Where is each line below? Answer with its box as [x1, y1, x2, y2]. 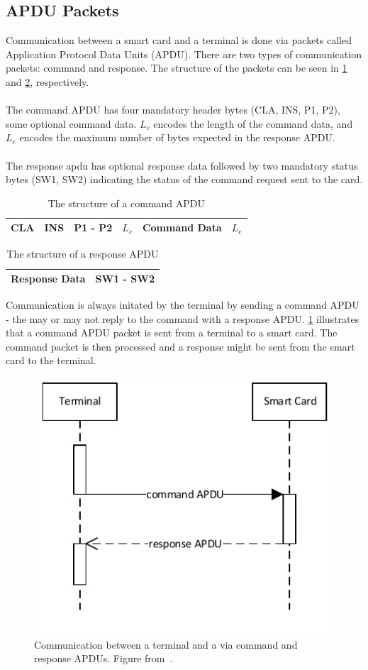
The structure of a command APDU [48, 195, 206, 210]
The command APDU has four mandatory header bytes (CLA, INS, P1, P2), [6, 102, 340, 117]
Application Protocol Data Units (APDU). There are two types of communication [6, 46, 362, 61]
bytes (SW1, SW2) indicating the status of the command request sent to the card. [6, 172, 363, 187]
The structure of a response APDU [6, 246, 159, 261]
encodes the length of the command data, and [153, 116, 353, 131]
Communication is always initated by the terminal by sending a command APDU [6, 297, 359, 312]
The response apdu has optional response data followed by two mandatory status [6, 158, 358, 172]
